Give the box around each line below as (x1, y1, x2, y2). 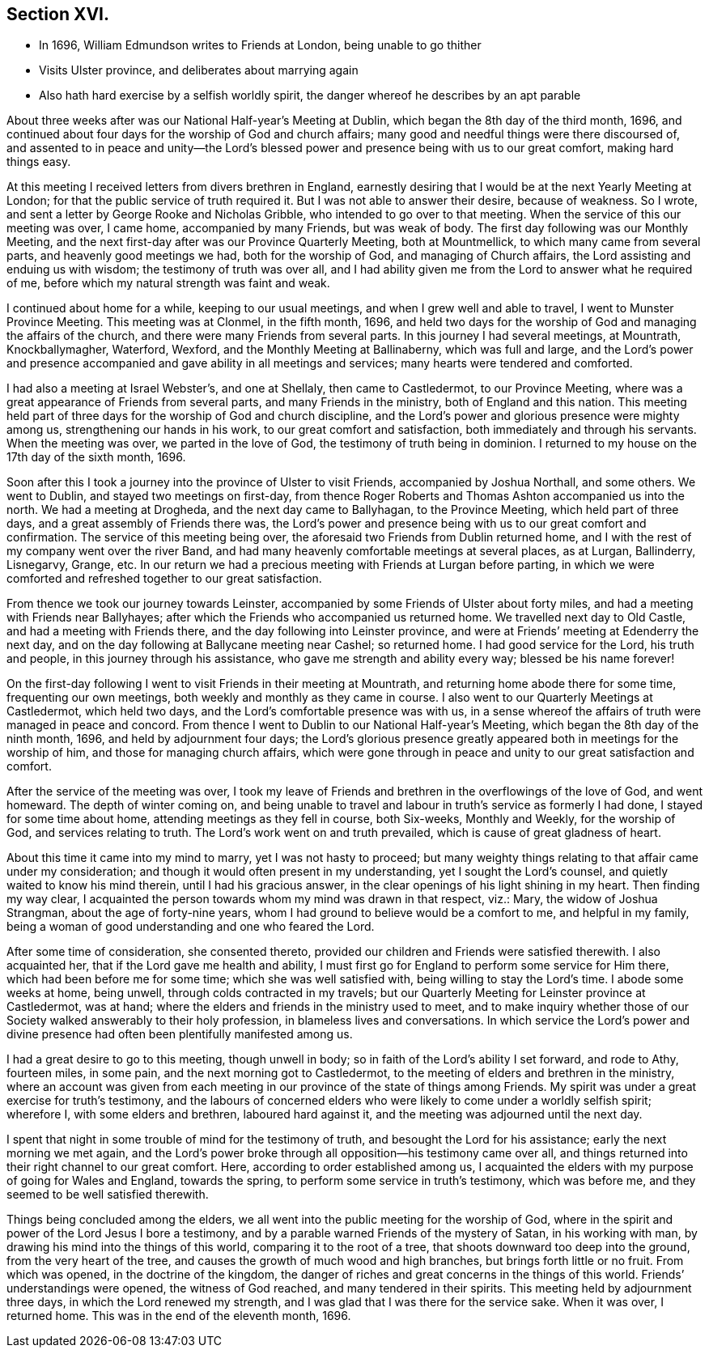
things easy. (6, 155, 71, 169)
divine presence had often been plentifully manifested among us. (6, 1027, 353, 1042)
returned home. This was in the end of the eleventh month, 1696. (6, 1309, 351, 1323)
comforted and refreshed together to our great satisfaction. (6, 571, 322, 586)
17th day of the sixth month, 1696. (6, 450, 186, 465)
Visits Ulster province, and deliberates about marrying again (39, 63, 359, 78)
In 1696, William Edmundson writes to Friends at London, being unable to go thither (39, 38, 482, 53)
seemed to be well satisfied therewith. (6, 1187, 209, 1202)
